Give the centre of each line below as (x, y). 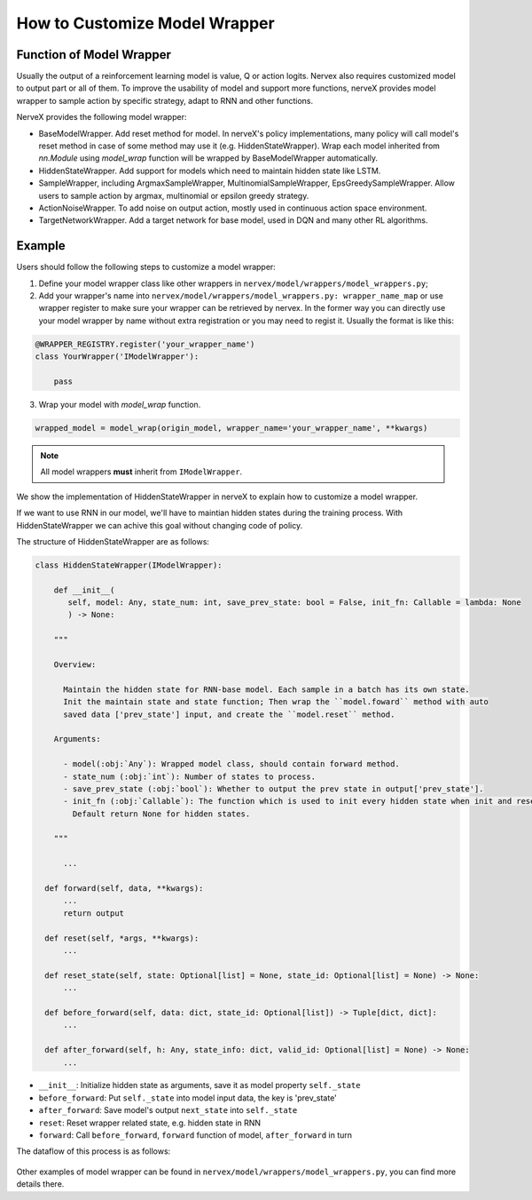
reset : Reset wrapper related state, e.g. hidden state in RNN (150, 1123)
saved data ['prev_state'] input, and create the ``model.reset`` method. (229, 714)
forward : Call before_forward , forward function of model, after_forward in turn (196, 1135)
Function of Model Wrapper (94, 55)
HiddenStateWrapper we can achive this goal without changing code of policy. (160, 525)
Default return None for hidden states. (161, 814)
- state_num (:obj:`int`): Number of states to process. (190, 776)
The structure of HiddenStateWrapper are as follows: (113, 541)
